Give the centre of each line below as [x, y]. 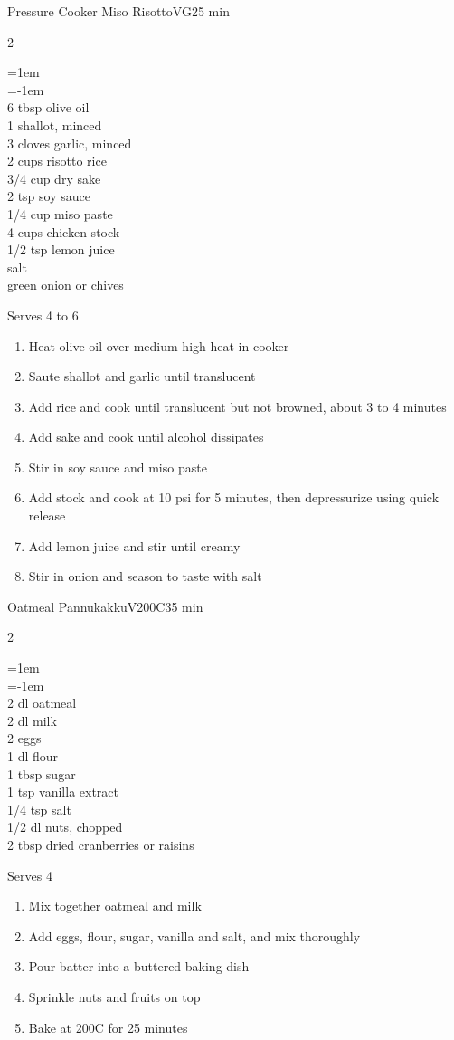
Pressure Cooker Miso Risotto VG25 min [118, 11]
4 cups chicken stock [64, 231]
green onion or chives [66, 285]
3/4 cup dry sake [54, 178]
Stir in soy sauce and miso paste [118, 467]
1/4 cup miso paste [60, 213]
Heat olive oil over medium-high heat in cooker [159, 345]
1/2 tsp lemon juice [61, 249]
